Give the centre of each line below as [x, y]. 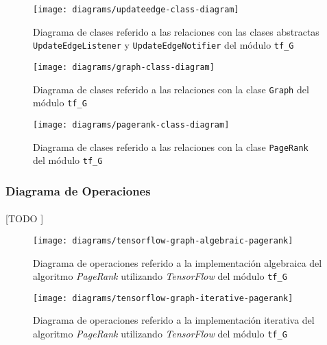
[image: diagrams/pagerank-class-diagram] [131, 124]
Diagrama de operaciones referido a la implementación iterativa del [174, 320]
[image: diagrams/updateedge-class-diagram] [136, 10]
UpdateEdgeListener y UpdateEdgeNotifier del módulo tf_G [163, 45]
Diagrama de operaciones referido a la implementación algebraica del [178, 262]
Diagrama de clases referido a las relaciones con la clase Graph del [171, 89]
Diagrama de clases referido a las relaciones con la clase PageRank [171, 146]
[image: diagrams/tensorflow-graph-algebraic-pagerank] [163, 240]
